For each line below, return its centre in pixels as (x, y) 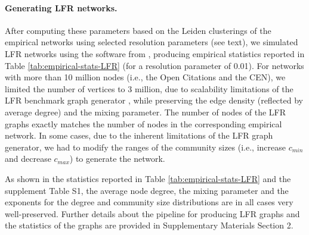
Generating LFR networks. (61, 7)
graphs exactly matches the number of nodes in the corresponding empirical (143, 123)
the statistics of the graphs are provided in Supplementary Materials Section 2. (149, 225)
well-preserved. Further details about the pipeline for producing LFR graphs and (152, 213)
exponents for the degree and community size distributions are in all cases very (149, 202)
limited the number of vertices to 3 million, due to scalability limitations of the (149, 88)
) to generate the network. (117, 159)
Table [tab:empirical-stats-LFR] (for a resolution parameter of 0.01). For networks (154, 65)
